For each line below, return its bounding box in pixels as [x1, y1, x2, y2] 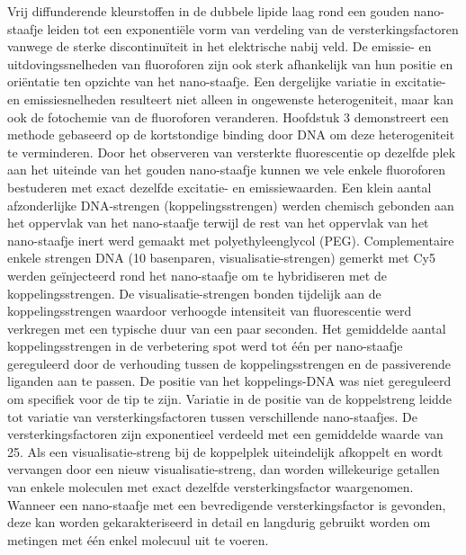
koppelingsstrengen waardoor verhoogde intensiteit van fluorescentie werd [7, 301, 412, 320]
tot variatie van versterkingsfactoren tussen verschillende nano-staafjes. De [7, 407, 417, 425]
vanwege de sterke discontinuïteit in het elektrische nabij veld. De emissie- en [7, 37, 432, 56]
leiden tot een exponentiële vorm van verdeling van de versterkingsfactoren [47, 19, 459, 38]
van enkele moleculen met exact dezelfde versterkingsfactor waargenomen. [7, 478, 414, 497]
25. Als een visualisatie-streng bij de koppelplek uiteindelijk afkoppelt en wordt [7, 442, 444, 461]
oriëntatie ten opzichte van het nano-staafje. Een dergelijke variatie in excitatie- [7, 72, 446, 91]
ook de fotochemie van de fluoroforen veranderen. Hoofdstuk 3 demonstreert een [7, 107, 449, 126]
